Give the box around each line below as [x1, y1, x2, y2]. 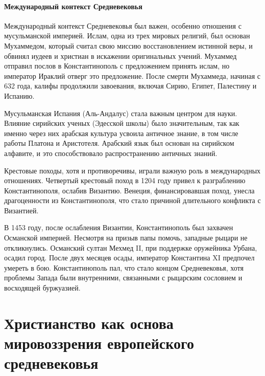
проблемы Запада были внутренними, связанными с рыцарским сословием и [4, 272, 243, 283]
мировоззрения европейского [4, 333, 195, 353]
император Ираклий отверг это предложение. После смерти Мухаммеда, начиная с [4, 70, 261, 81]
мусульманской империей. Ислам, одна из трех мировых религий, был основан [4, 30, 250, 41]
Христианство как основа [4, 312, 174, 333]
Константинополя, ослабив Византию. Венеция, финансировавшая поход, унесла [4, 185, 255, 195]
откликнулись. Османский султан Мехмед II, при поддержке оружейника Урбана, [4, 242, 257, 253]
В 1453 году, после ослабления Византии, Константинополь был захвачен [4, 222, 233, 233]
